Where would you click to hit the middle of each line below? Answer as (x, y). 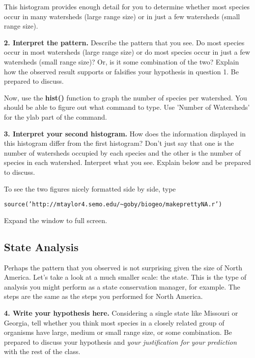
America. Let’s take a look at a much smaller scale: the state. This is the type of (125, 277)
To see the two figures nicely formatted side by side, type (90, 188)
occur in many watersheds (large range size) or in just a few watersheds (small (122, 16)
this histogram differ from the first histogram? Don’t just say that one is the (119, 143)
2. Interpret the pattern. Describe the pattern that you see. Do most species (124, 42)
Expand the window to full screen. (56, 220)
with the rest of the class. (42, 351)
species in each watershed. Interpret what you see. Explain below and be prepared (127, 162)
